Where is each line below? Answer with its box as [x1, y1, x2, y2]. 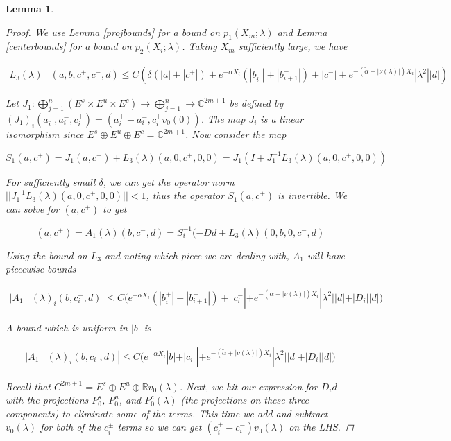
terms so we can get [117, 420, 202, 434]
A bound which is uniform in [6, 320, 128, 334]
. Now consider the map [185, 127, 287, 141]
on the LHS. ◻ [289, 420, 354, 434]
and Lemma [277, 24, 327, 39]
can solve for [6, 202, 60, 216]
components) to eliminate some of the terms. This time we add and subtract [6, 406, 328, 420]
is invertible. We [278, 188, 348, 202]
